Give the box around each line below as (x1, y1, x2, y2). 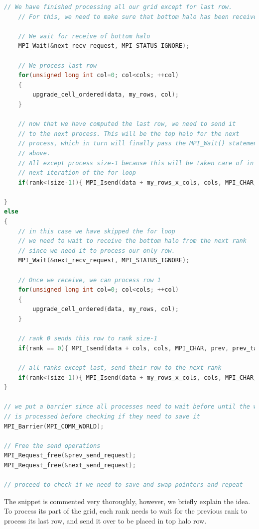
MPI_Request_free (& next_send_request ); (4, 461, 136, 469)
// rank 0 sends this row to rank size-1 (18, 335, 157, 342)
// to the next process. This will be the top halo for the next (18, 130, 240, 137)
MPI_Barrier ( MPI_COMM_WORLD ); (4, 423, 104, 430)
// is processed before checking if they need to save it (4, 413, 200, 420)
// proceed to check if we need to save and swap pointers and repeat (4, 481, 243, 489)
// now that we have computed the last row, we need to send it (18, 120, 236, 128)
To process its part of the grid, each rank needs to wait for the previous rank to (4, 506, 247, 516)
